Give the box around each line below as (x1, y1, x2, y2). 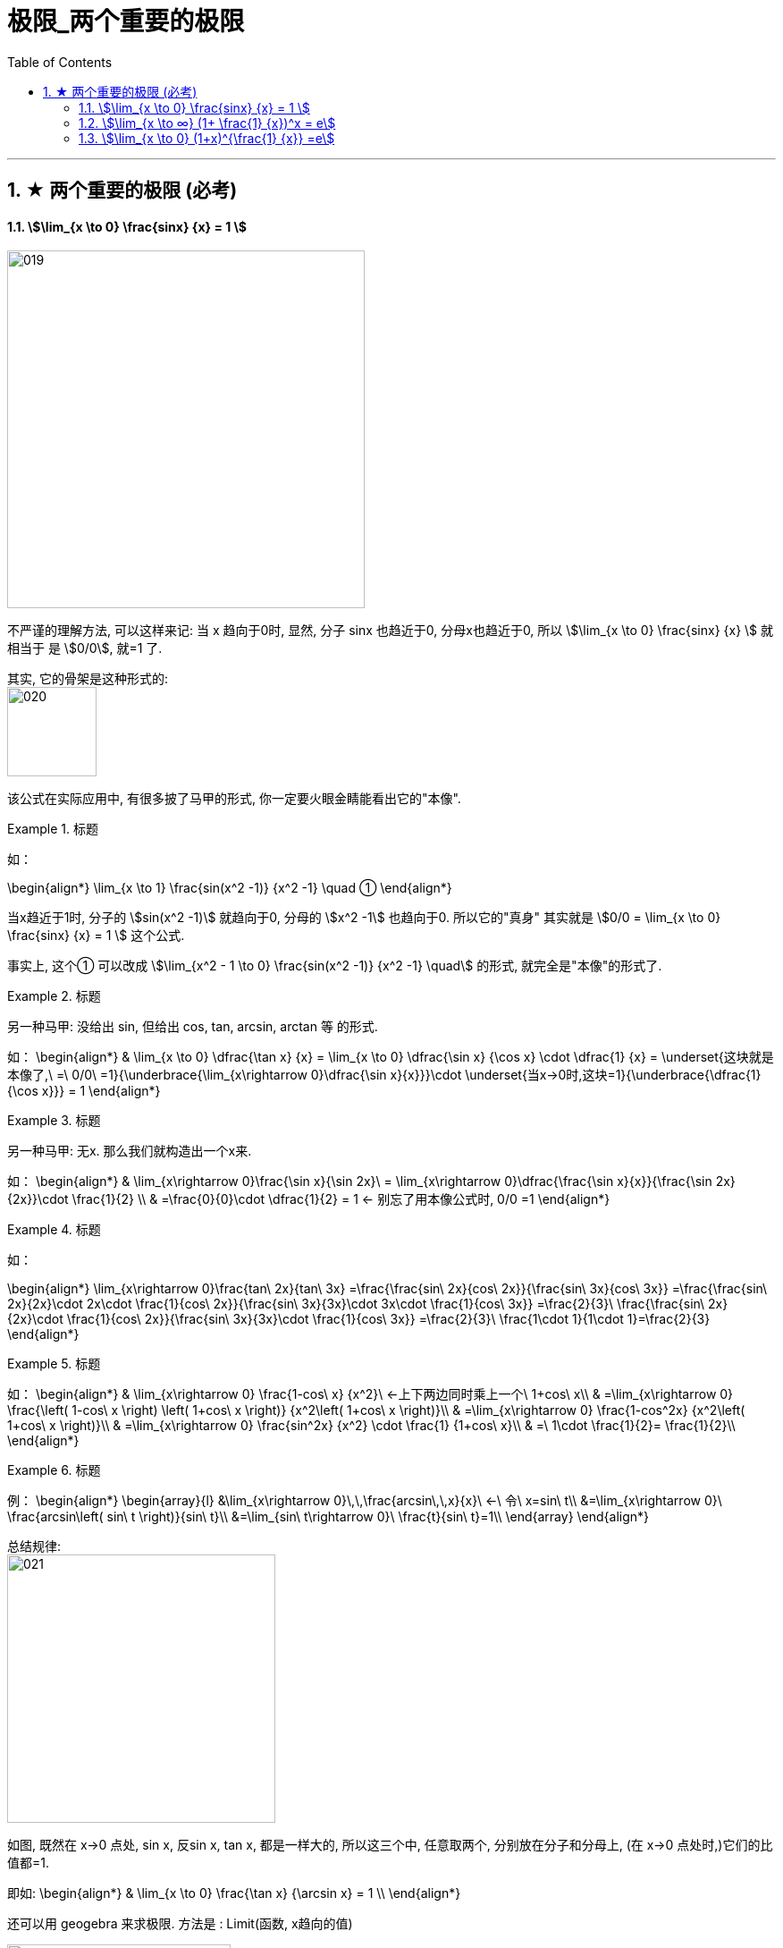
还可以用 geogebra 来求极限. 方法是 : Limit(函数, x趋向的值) (7, 1916, 353, 1932)
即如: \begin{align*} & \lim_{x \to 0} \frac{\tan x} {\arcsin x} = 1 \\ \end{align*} (7, 1885, 461, 1901)
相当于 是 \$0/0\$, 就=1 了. (7, 640, 163, 656)
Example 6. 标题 (7, 1462, 101, 1478)
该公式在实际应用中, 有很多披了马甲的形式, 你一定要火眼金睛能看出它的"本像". (7, 791, 461, 807)
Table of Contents (7, 54, 113, 70)
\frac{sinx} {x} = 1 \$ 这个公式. (7, 927, 185, 944)
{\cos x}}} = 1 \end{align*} (7, 1083, 161, 1099)
